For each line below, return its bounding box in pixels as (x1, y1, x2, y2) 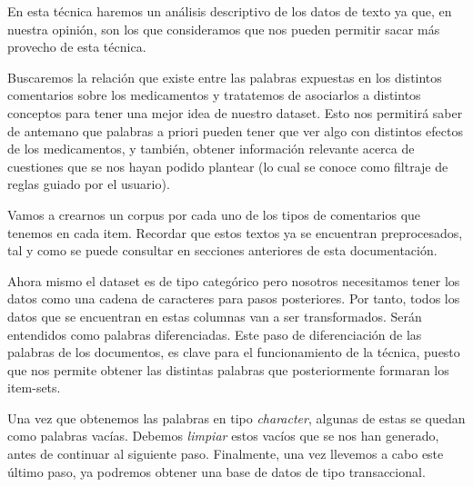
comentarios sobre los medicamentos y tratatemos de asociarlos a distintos (7, 85, 421, 104)
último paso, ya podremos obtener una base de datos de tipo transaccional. (7, 462, 426, 481)
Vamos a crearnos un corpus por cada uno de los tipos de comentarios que (7, 204, 421, 224)
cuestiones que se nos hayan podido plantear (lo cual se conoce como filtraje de (7, 156, 448, 175)
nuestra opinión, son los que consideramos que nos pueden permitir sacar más (7, 19, 440, 38)
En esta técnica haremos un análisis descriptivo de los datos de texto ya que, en (7, 2, 452, 20)
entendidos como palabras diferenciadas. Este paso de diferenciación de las (7, 324, 422, 343)
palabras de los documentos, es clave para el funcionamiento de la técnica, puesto (7, 343, 460, 362)
